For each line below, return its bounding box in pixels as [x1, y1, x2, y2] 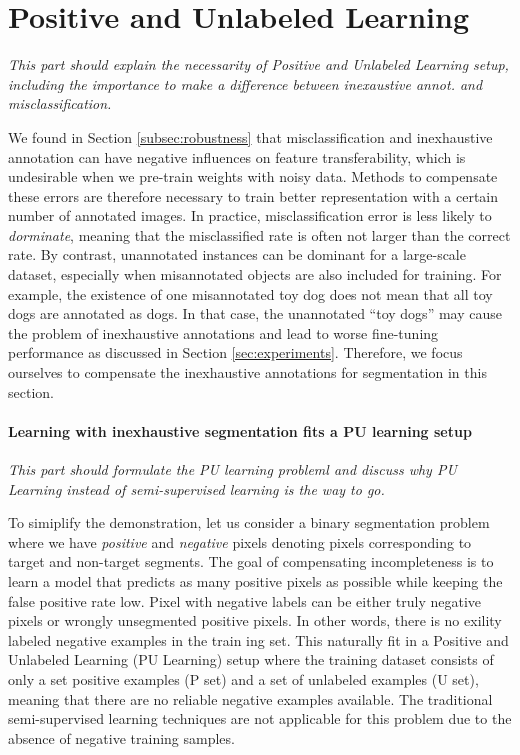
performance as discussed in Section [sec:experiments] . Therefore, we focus [8, 342, 463, 363]
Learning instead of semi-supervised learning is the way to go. [8, 478, 385, 499]
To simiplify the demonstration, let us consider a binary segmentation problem [8, 512, 490, 533]
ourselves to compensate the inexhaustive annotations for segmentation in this [8, 362, 487, 383]
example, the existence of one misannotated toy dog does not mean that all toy [8, 283, 493, 304]
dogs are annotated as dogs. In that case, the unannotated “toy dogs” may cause [8, 303, 502, 324]
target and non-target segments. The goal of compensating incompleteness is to [8, 551, 494, 572]
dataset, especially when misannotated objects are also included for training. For [8, 264, 502, 285]
